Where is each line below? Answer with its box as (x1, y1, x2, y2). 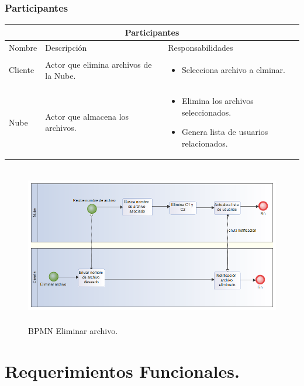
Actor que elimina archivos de (45, 58, 152, 70)
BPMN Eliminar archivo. (28, 325, 118, 337)
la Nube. (45, 69, 76, 82)
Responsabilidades (168, 41, 233, 53)
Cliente (9, 64, 34, 76)
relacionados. (181, 137, 228, 149)
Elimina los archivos (181, 95, 254, 107)
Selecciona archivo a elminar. (181, 64, 285, 76)
